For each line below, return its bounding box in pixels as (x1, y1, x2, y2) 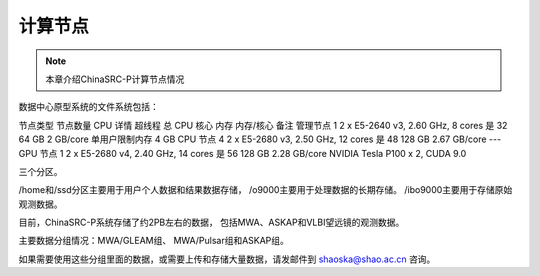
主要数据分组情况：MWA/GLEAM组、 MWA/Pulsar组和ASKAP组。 (18, 235, 290, 247)
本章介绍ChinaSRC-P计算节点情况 (45, 73, 185, 85)
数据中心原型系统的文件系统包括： (18, 101, 159, 113)
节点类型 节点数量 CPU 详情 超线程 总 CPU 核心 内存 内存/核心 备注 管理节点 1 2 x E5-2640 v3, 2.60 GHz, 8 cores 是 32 (18, 119, 508, 131)
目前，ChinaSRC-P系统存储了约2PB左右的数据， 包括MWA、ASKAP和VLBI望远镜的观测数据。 (18, 216, 405, 229)
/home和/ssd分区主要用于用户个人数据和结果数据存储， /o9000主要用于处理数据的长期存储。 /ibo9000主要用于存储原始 (18, 184, 513, 196)
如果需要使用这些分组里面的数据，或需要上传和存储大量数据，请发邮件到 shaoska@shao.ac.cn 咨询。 (18, 253, 436, 265)
